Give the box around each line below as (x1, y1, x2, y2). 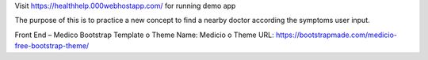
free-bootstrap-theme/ (14, 41, 90, 51)
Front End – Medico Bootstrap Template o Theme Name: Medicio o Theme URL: (14, 30, 275, 39)
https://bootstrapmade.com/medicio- (276, 30, 398, 39)
